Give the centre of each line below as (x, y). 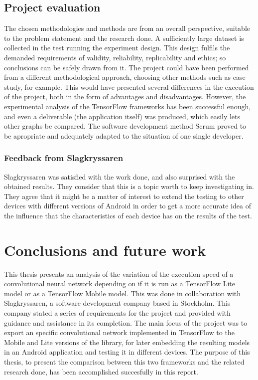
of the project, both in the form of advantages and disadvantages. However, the (125, 96)
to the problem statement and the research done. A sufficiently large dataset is (124, 38)
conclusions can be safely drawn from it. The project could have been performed (127, 67)
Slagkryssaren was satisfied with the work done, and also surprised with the (120, 176)
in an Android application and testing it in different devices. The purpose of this (127, 352)
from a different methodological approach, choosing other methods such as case (125, 77)
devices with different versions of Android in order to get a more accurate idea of (128, 206)
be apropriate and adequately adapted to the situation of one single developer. (124, 135)
